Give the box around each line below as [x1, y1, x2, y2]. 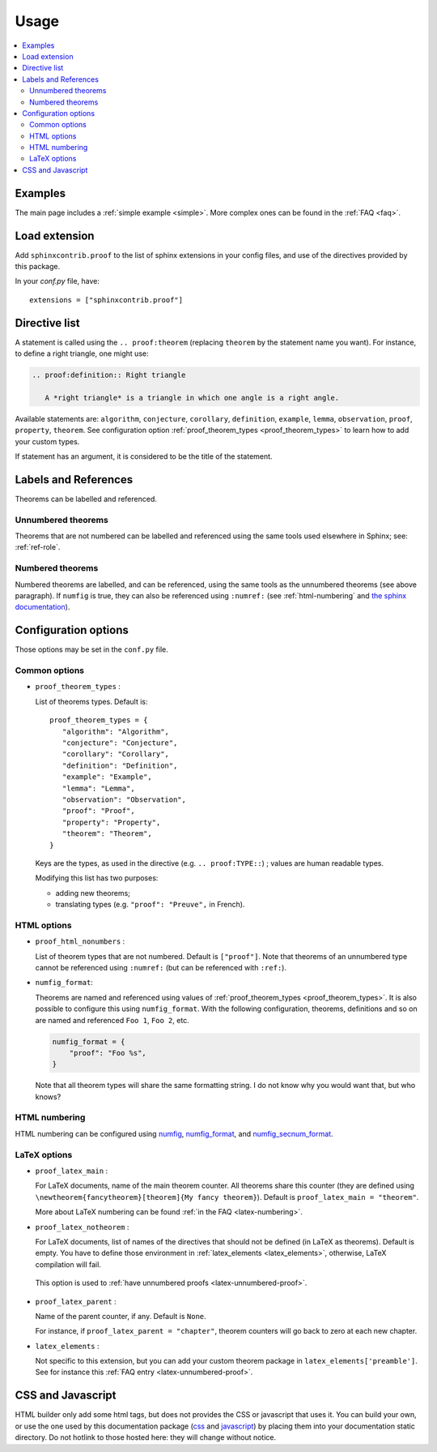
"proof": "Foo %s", [69, 1048, 147, 1057]
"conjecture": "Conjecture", [62, 739, 178, 747]
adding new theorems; [55, 888, 131, 897]
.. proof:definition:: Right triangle [32, 370, 186, 380]
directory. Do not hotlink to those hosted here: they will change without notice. [15, 1433, 277, 1442]
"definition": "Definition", [62, 760, 178, 770]
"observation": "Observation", [62, 795, 186, 804]
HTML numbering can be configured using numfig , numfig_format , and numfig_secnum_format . [15, 1129, 333, 1138]
